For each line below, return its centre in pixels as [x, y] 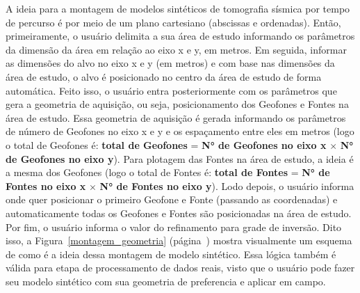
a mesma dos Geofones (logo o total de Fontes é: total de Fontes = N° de [168, 172]
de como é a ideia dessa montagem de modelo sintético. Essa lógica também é [171, 254]
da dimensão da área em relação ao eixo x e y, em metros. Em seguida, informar [176, 49]
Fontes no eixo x [46, 185]
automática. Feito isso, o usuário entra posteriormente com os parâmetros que [171, 90]
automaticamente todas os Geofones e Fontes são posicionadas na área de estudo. [179, 213]
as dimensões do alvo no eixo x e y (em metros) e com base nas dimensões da [170, 63]
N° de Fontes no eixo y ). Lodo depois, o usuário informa [227, 185]
